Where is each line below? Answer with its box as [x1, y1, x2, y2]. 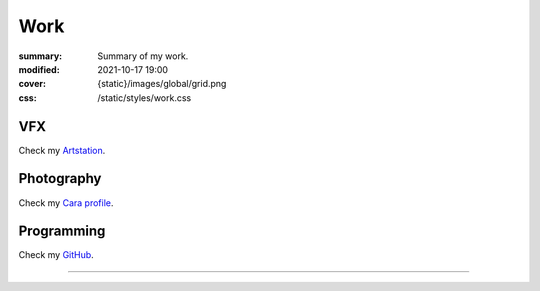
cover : [18, 78, 47, 90]
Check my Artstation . [18, 144, 106, 156]
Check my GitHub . [18, 249, 94, 261]
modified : [18, 63, 60, 75]
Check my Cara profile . [18, 196, 114, 209]
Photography [18, 170, 102, 187]
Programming [18, 223, 106, 240]
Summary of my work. [97, 50, 189, 62]
